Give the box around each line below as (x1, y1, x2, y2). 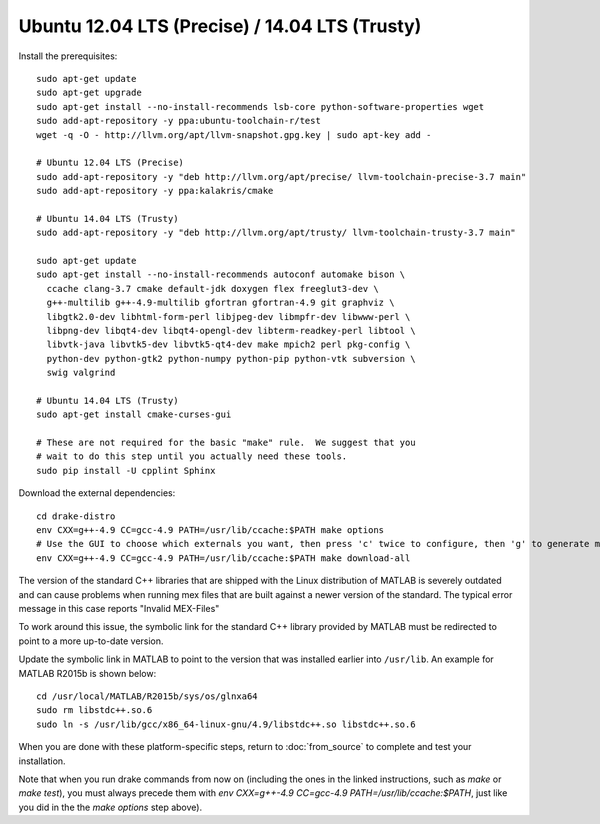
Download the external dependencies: (18, 487, 176, 499)
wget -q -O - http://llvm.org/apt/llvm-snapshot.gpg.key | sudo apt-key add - (36, 129, 432, 140)
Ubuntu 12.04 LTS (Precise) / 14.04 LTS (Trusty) (18, 15, 422, 37)
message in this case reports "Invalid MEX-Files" (18, 603, 220, 614)
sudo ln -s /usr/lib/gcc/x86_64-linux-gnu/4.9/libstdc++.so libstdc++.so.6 (36, 718, 416, 730)
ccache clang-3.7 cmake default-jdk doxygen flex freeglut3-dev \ (46, 283, 379, 294)
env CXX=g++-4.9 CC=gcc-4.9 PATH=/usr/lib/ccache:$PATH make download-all (36, 552, 411, 564)
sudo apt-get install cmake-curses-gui (36, 409, 232, 420)
